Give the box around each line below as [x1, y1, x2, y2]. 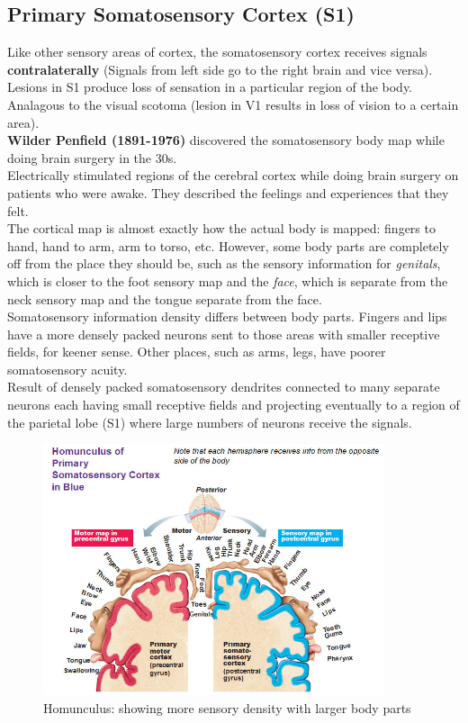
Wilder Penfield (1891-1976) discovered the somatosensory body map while [7, 131, 445, 149]
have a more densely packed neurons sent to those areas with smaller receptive [7, 324, 440, 343]
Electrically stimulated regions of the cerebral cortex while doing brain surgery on [7, 166, 459, 185]
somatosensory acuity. [7, 359, 128, 378]
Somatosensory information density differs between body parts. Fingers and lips [7, 307, 447, 326]
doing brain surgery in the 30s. [7, 148, 177, 167]
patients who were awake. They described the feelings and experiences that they [7, 183, 449, 202]
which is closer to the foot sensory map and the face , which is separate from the [7, 271, 448, 290]
